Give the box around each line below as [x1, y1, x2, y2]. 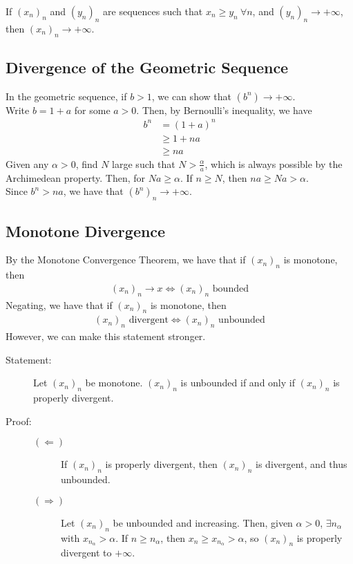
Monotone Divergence [6, 220, 166, 241]
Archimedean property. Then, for [6, 170, 146, 185]
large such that [112, 156, 175, 171]
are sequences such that [103, 4, 203, 18]
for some [74, 102, 111, 117]
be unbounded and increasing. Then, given [113, 515, 293, 529]
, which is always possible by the [204, 156, 343, 171]
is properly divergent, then [105, 457, 218, 471]
